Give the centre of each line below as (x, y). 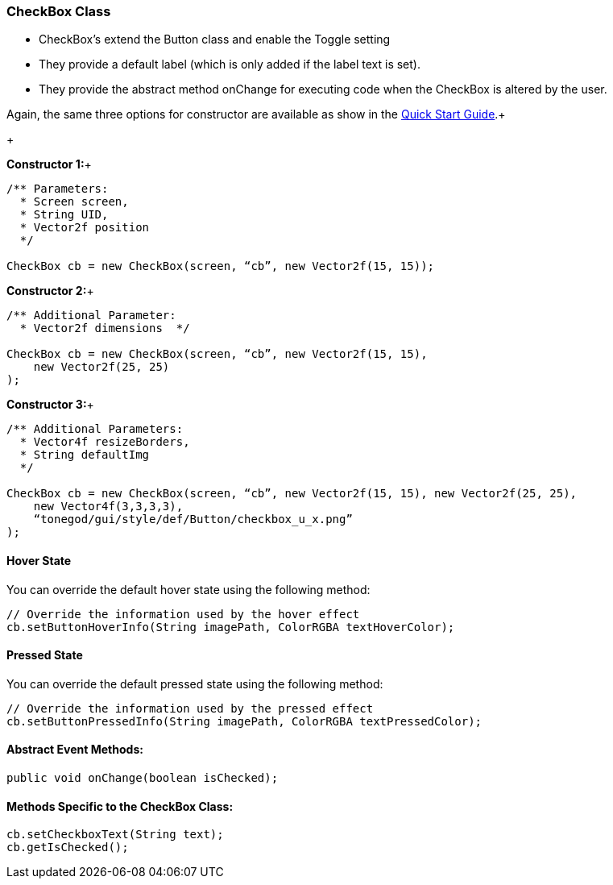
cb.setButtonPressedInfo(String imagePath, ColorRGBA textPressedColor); (244, 721)
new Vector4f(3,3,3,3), (108, 507)
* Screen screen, (74, 202)
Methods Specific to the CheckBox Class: (120, 806)
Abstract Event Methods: (75, 750)
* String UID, (64, 215)
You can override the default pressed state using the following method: (195, 683)
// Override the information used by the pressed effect (190, 708)
